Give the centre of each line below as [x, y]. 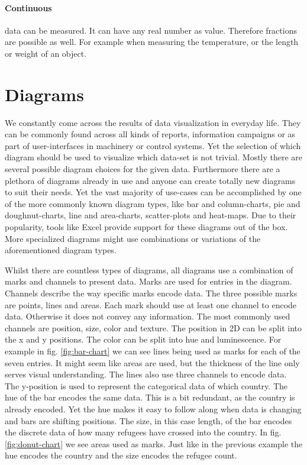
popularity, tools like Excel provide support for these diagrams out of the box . [146, 227]
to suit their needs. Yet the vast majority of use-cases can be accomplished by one [153, 192]
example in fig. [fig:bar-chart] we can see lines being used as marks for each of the [153, 351]
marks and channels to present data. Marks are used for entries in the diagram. [148, 281]
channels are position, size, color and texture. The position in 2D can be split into [153, 327]
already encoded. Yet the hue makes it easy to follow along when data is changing [153, 409]
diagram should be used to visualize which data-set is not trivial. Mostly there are [154, 157]
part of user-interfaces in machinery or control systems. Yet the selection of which [153, 145]
